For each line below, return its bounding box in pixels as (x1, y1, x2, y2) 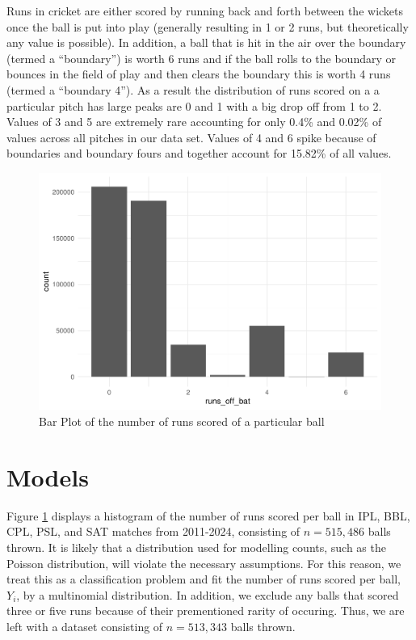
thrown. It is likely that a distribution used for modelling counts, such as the (6, 538, 386, 555)
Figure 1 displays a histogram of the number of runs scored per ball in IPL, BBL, (6, 507, 410, 524)
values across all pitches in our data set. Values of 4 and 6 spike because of (6, 128, 376, 145)
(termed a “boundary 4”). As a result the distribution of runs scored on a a (6, 81, 380, 98)
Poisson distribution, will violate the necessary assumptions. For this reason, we (6, 554, 401, 571)
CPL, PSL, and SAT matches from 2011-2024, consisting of (6, 523, 300, 540)
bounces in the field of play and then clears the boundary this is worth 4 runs (6, 65, 391, 82)
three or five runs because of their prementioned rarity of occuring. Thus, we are (6, 602, 405, 619)
